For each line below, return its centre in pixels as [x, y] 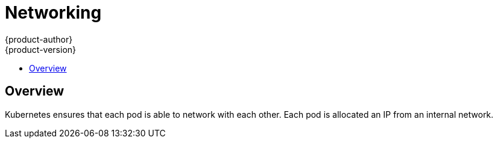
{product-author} [39, 39]
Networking [53, 13]
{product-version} [41, 49]
